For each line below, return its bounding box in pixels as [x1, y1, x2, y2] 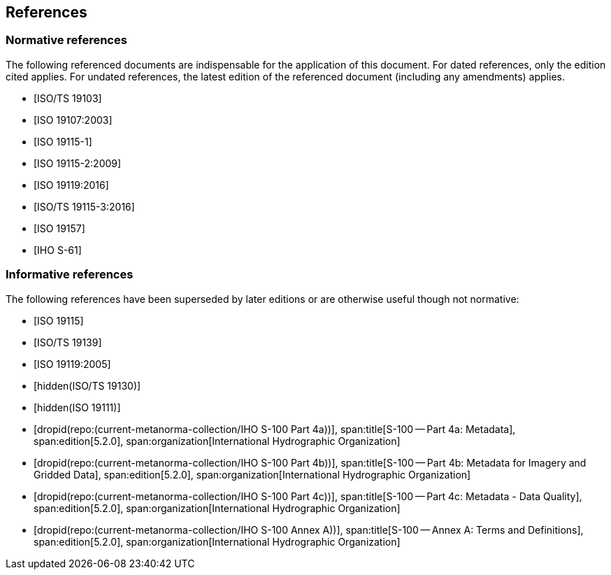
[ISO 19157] [34, 222, 85, 234]
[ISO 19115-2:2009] [34, 157, 122, 169]
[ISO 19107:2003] [34, 113, 113, 126]
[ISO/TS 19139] [34, 336, 102, 348]
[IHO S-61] [34, 243, 82, 256]
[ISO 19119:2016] [34, 178, 109, 191]
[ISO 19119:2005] [34, 357, 111, 370]
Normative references [6, 33, 127, 48]
